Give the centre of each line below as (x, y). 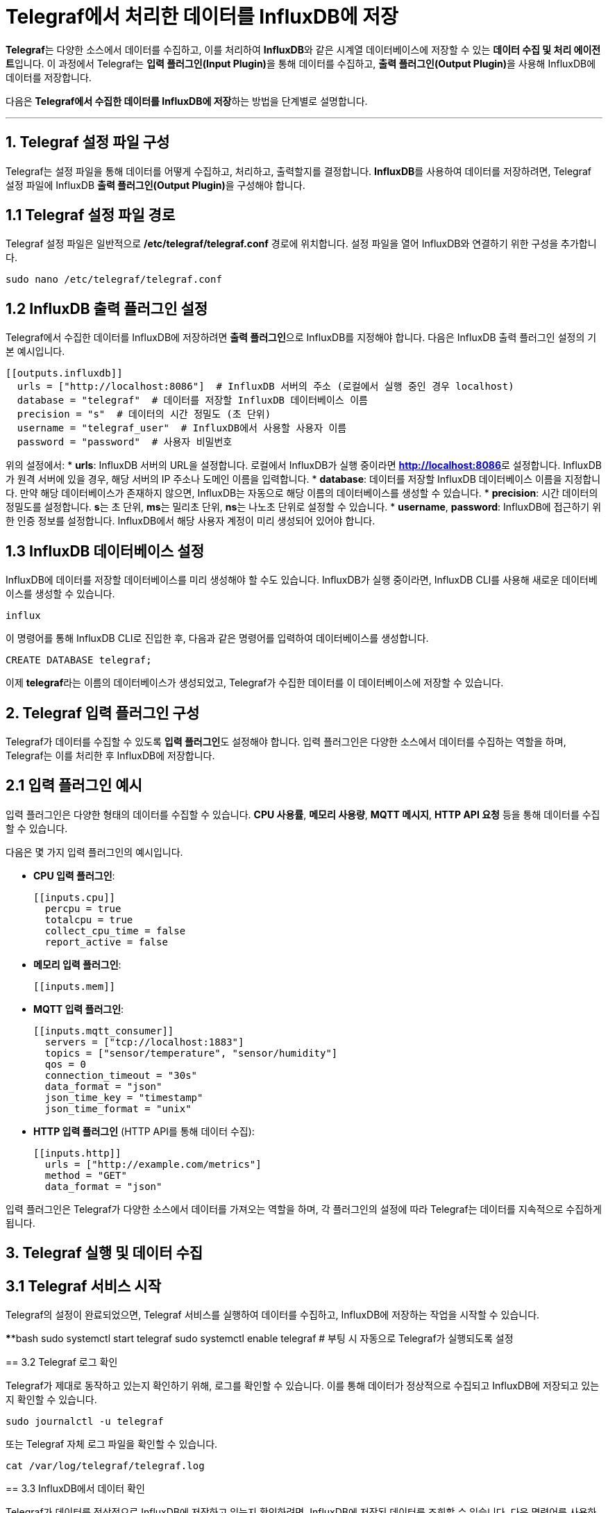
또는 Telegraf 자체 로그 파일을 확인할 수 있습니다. (112, 1444)
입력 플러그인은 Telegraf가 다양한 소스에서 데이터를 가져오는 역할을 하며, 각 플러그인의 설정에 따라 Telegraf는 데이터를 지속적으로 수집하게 (304, 1209)
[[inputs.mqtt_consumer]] (104, 1031)
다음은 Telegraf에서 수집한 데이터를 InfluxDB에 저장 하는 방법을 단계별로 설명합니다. (187, 101)
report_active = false (106, 942)
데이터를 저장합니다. (49, 77)
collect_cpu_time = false (115, 931)
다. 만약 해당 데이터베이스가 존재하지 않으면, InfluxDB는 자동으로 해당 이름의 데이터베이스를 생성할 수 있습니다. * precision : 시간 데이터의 (302, 493)
